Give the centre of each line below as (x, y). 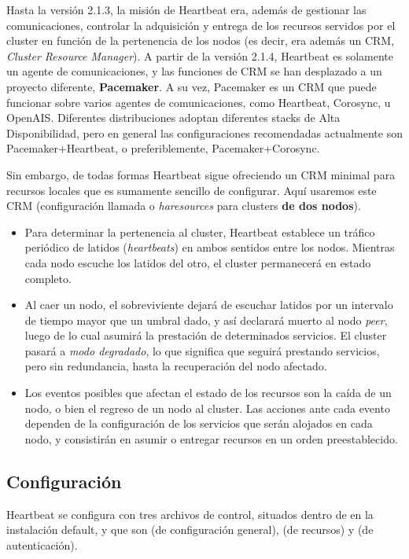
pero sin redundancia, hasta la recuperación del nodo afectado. (176, 366)
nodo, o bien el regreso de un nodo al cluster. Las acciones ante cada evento (207, 408)
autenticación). (42, 544)
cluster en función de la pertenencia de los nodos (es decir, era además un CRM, (201, 40)
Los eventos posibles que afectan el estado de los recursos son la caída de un (208, 393)
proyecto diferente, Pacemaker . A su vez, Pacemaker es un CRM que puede (192, 86)
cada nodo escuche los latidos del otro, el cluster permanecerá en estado (198, 262)
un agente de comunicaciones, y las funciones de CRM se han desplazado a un (194, 71)
